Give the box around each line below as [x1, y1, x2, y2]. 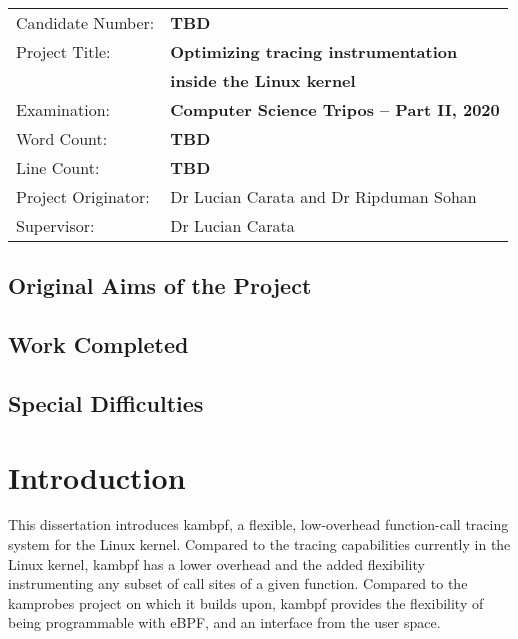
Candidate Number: [16, 11, 155, 34]
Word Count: [16, 127, 108, 150]
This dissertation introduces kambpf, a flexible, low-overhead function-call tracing [8, 514, 509, 535]
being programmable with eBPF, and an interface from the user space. [8, 612, 441, 633]
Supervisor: [16, 214, 95, 237]
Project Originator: [16, 185, 150, 208]
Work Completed [8, 329, 189, 360]
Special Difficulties [8, 387, 204, 418]
